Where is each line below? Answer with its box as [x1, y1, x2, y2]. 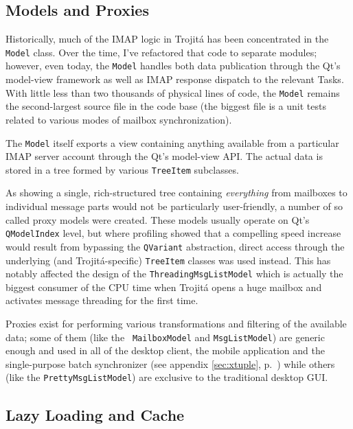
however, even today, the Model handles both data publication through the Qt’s [5, 58, 341, 73]
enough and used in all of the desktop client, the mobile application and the [5, 343, 325, 358]
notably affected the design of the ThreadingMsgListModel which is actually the [5, 266, 343, 281]
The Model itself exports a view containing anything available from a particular [5, 135, 339, 150]
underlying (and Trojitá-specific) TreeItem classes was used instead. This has [5, 253, 331, 267]
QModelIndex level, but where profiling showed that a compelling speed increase [5, 226, 341, 240]
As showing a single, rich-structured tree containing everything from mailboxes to [5, 185, 348, 200]
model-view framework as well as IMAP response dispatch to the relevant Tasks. [5, 72, 344, 86]
